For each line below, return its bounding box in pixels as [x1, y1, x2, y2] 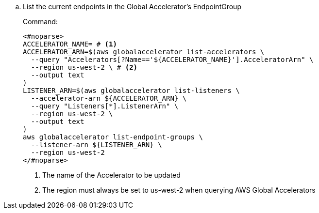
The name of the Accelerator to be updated [42, 171, 181, 179]
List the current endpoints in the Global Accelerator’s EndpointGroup [23, 2, 241, 11]
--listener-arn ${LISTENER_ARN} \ [31, 141, 162, 149]
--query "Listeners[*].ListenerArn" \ [31, 102, 179, 110]
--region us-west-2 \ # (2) [31, 63, 138, 71]
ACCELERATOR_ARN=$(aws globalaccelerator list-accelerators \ [23, 48, 265, 56]
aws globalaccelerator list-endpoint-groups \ [23, 133, 203, 141]
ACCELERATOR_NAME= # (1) [23, 40, 117, 48]
